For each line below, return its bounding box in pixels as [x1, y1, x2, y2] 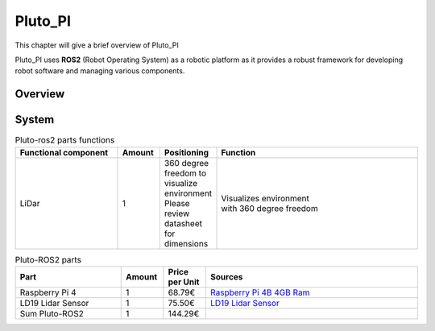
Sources [210, 271, 243, 282]
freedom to [164, 168, 207, 179]
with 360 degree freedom [221, 202, 318, 213]
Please [164, 197, 190, 209]
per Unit [168, 276, 200, 288]
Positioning [164, 147, 209, 158]
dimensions [164, 238, 209, 249]
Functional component [19, 147, 109, 158]
